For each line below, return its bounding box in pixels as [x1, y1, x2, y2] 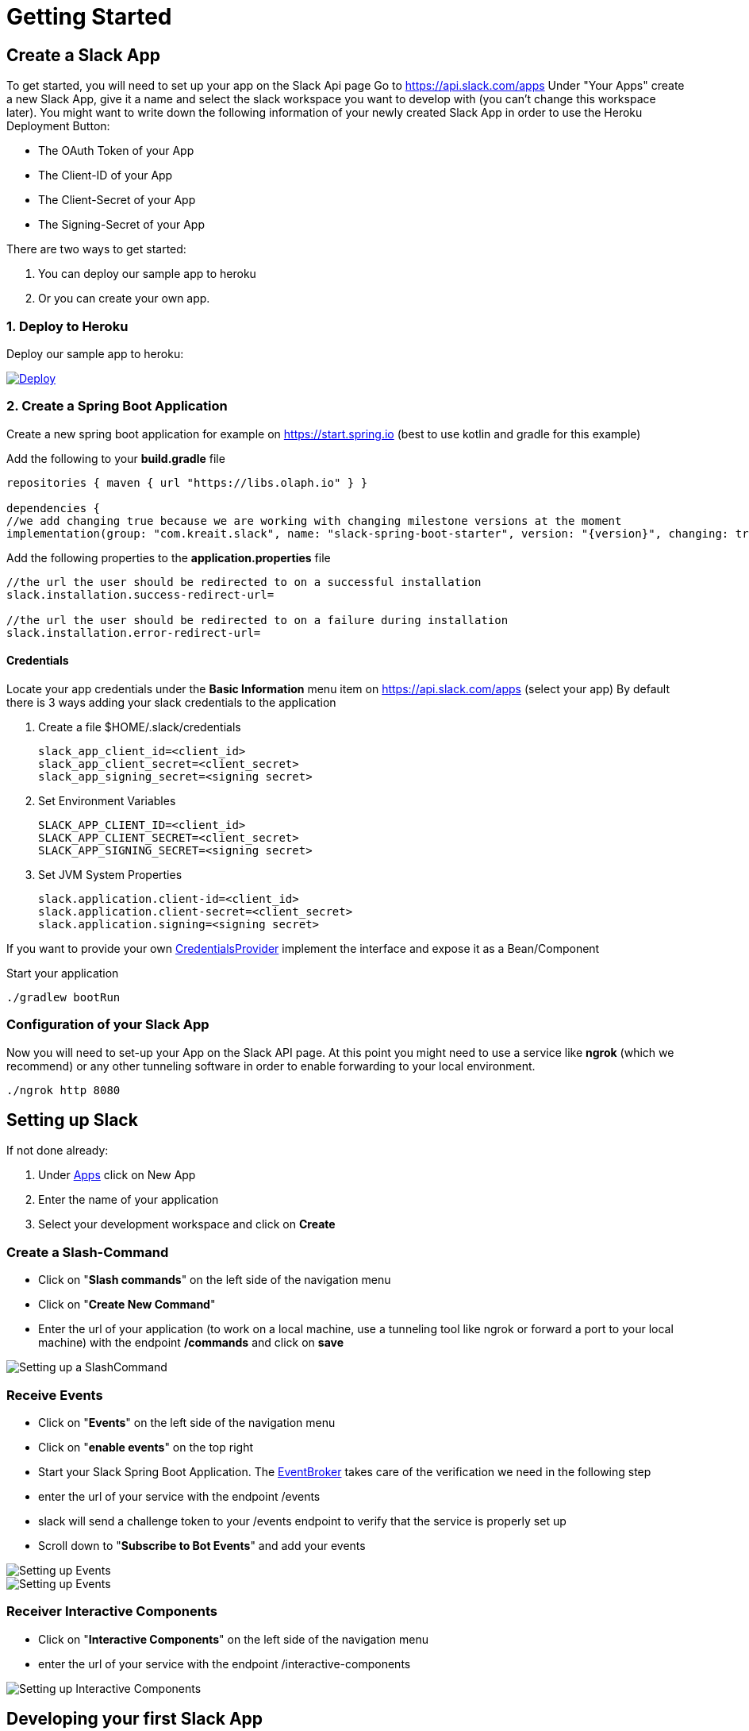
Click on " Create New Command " [38, 1297, 216, 1312]
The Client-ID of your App [38, 168, 173, 183]
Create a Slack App [6, 44, 160, 65]
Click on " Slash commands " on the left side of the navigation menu [38, 1273, 391, 1287]
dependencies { [6, 501, 101, 515]
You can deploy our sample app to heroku [38, 267, 256, 281]
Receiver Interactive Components [6, 1603, 217, 1620]
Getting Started [6, 3, 172, 30]
